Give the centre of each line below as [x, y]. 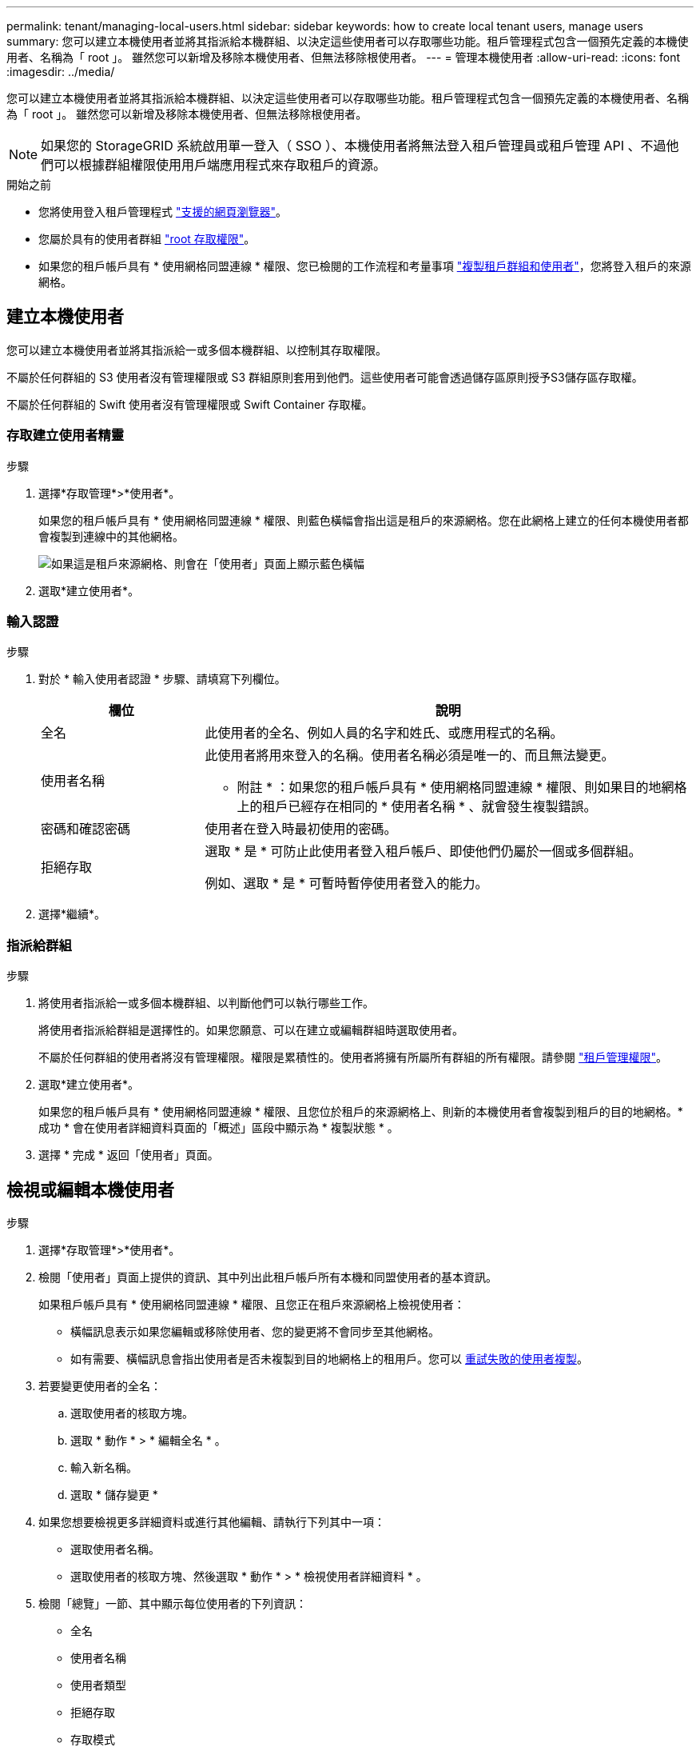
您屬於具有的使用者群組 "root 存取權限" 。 [147, 239]
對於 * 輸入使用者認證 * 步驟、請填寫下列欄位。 [162, 679]
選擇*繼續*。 [72, 914]
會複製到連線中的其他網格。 [111, 536]
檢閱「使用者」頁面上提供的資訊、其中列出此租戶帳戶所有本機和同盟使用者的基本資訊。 [268, 1277]
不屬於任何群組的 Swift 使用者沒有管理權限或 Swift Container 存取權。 [190, 404]
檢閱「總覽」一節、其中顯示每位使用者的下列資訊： [173, 1603]
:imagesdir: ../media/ [61, 72]
